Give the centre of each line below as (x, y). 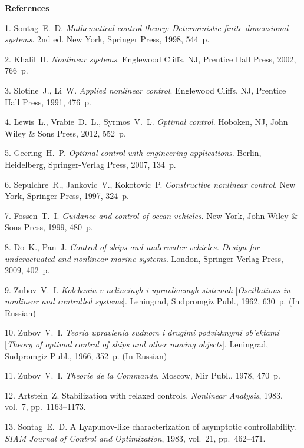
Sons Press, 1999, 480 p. (49, 227)
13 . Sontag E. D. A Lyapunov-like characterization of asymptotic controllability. (151, 427)
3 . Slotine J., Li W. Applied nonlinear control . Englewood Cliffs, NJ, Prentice (146, 90)
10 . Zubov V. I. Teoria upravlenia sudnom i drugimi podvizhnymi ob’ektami (142, 332)
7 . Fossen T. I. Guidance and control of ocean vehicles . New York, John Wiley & (151, 215)
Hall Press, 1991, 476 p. (48, 102)
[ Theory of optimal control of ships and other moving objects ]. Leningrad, (137, 344)
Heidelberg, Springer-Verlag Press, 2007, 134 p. (90, 164)
